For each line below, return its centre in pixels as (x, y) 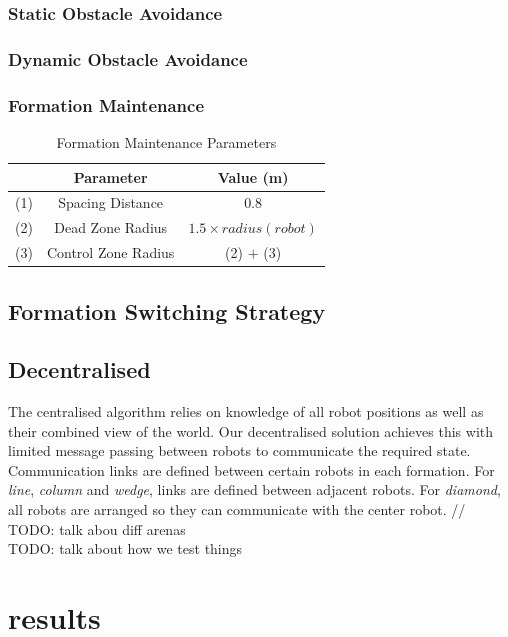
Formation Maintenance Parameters (166, 141)
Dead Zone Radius (111, 227)
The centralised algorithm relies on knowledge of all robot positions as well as (246, 411)
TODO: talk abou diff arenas (97, 528)
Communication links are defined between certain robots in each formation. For (251, 469)
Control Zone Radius (110, 252)
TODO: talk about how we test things (125, 548)
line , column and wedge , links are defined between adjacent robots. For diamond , (254, 489)
